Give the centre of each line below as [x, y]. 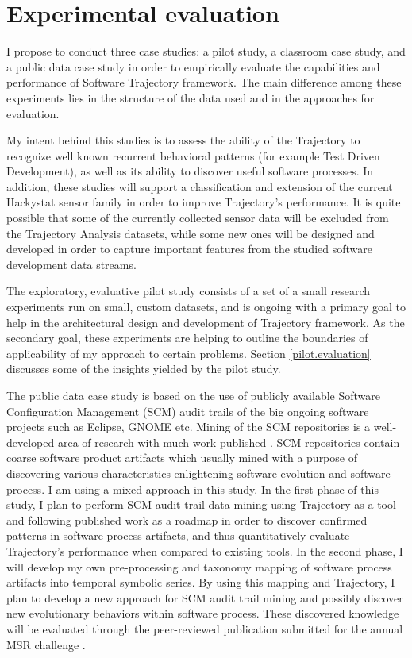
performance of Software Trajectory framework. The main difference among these [204, 82]
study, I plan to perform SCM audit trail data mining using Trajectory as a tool [201, 504]
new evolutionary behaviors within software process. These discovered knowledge [203, 613]
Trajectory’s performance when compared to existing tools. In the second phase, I [205, 550]
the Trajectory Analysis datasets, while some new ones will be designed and [191, 233]
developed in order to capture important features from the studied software [189, 249]
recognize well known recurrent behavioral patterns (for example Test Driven [193, 155]
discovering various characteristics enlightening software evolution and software [198, 473]
